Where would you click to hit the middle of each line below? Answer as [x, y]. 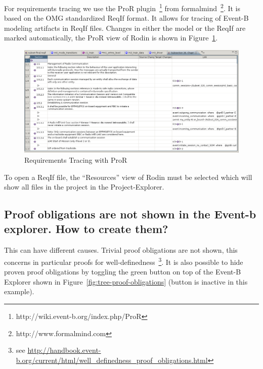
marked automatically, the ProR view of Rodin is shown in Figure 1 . [111, 38]
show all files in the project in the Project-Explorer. [84, 187]
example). [19, 291]
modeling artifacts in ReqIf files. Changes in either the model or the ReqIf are [125, 28]
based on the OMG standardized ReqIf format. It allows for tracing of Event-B [126, 18]
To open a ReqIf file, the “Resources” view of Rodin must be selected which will [128, 177]
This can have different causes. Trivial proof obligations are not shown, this [121, 250]
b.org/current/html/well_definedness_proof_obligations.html [112, 360]
